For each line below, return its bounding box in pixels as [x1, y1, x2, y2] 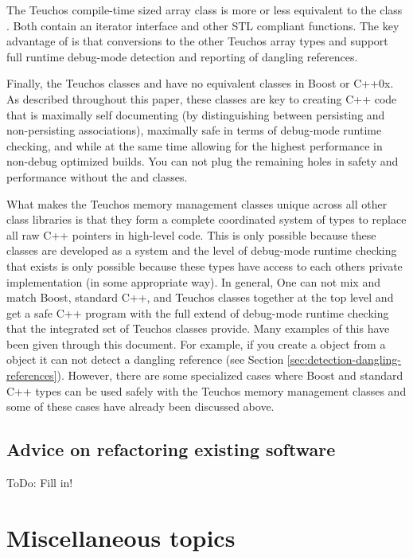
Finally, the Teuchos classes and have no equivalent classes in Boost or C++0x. [6, 75, 394, 92]
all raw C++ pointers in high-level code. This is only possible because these [6, 226, 376, 243]
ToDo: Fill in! [6, 474, 73, 491]
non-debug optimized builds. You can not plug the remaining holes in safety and [6, 153, 399, 170]
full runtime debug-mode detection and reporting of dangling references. [6, 48, 358, 64]
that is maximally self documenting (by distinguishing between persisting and [6, 106, 385, 123]
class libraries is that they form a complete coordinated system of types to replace [6, 211, 407, 228]
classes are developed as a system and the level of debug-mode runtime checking [6, 242, 397, 259]
